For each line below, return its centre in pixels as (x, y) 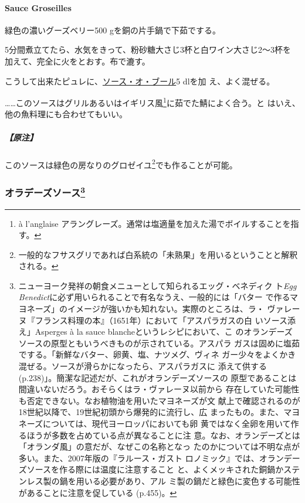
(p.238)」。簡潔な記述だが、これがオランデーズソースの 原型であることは (157, 377)
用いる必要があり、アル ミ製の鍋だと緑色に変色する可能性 (188, 480)
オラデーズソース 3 (45, 192)
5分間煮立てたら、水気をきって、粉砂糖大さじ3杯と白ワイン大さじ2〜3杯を (148, 50)
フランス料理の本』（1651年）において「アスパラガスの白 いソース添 (165, 320)
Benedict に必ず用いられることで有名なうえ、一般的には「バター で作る (154, 297)
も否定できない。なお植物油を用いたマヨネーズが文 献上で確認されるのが (159, 400)
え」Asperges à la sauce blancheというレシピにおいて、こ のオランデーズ (155, 332)
